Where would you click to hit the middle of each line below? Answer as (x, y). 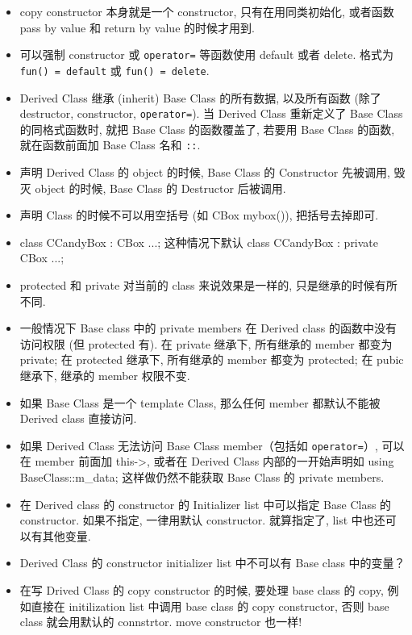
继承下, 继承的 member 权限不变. (105, 375)
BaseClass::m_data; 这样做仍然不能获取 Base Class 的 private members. (202, 476)
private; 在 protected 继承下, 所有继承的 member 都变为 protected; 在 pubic (212, 359)
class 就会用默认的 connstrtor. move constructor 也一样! (161, 622)
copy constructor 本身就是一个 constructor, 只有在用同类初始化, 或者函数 (207, 11)
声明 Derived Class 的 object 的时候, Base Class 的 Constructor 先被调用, (205, 172)
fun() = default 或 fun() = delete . (114, 70)
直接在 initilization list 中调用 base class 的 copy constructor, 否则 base (210, 606)
